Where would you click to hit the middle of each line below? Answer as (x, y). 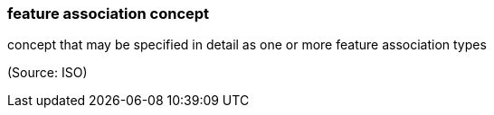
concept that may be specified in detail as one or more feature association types (247, 45)
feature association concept (109, 13)
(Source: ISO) (47, 73)
